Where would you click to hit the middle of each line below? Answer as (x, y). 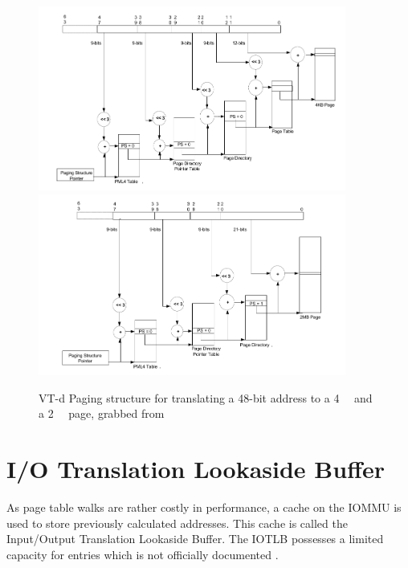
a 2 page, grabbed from (102, 413)
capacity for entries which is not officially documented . (143, 554)
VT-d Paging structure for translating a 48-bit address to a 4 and (206, 397)
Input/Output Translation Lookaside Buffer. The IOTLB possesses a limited (195, 539)
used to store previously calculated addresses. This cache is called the (177, 523)
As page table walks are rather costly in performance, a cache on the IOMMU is (204, 507)
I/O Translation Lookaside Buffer (196, 469)
